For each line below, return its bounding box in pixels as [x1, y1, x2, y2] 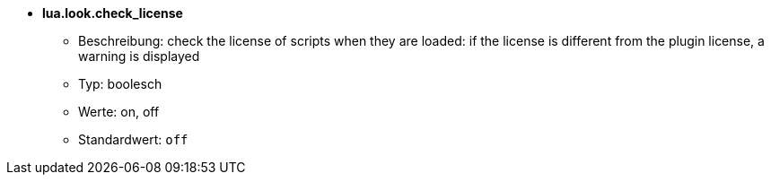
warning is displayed [78, 48, 200, 64]
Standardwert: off [78, 132, 188, 147]
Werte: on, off [78, 104, 160, 119]
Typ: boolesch [78, 76, 162, 91]
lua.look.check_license [42, 5, 183, 21]
